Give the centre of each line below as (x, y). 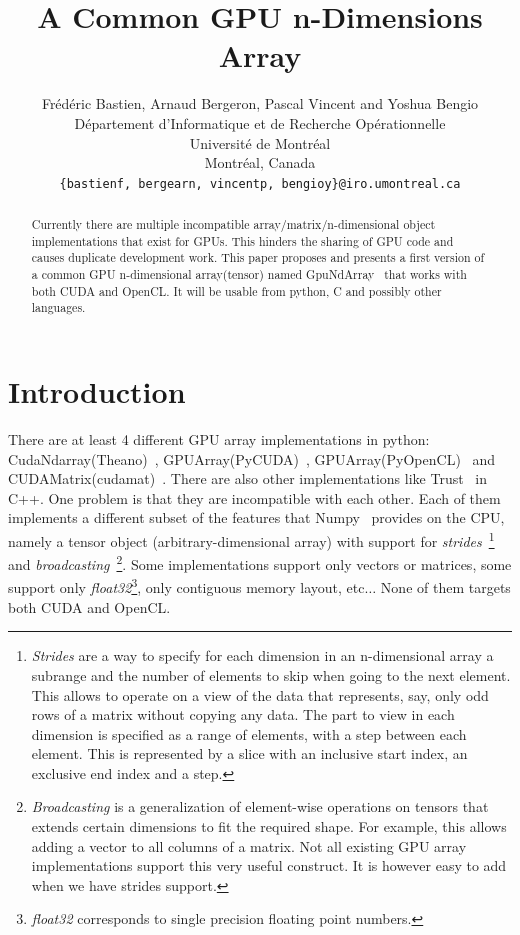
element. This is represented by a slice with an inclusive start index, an (249, 753)
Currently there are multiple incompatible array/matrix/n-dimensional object (233, 224)
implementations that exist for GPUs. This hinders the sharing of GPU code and (242, 240)
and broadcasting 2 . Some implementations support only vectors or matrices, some (260, 562)
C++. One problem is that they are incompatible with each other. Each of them (254, 497)
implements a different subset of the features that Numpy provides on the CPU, (256, 517)
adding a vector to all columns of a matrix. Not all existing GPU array (249, 845)
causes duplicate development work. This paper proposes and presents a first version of (258, 257)
